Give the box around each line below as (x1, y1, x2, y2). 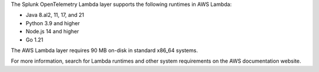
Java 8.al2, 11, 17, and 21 (25, 12, 84, 19)
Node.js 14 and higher (25, 28, 79, 35)
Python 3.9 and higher (25, 19, 80, 26)
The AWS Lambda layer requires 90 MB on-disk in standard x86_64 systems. (11, 47, 198, 54)
